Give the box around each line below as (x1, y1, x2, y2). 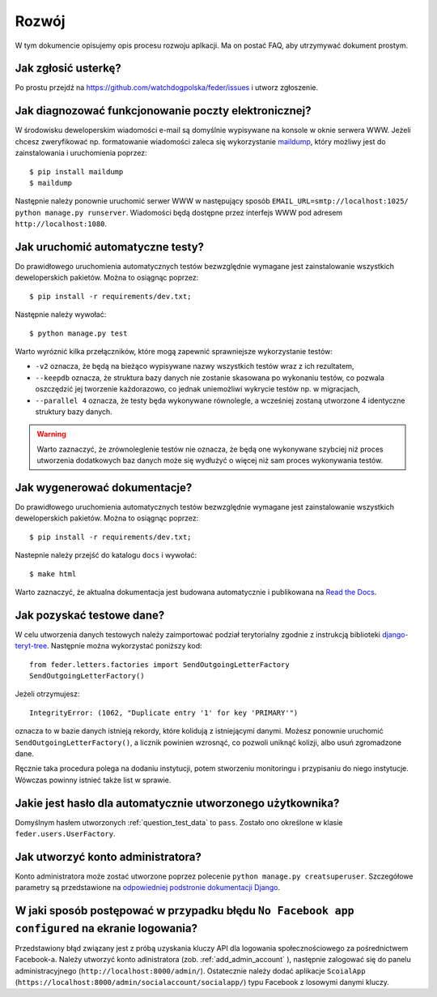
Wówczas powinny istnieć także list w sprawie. (15, 775, 172, 785)
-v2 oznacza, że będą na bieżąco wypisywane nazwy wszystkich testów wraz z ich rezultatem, (35, 362, 354, 371)
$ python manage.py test (29, 328, 128, 338)
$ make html (29, 569, 77, 579)
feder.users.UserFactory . (15, 829, 116, 839)
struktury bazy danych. (35, 406, 112, 417)
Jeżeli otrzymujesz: (15, 689, 80, 699)
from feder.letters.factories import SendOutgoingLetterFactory (29, 660, 291, 669)
